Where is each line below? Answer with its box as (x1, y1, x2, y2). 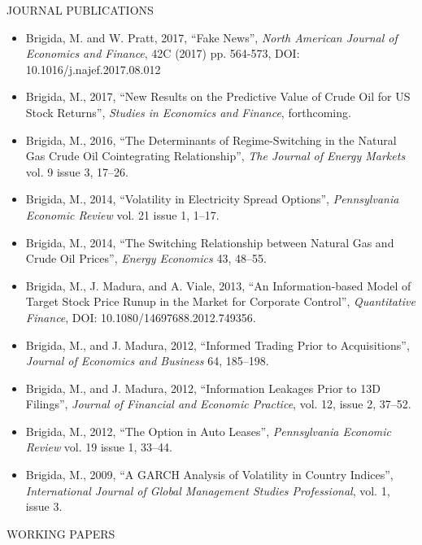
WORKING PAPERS (7, 525, 115, 542)
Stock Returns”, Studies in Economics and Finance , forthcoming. (25, 103, 351, 120)
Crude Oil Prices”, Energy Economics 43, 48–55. (25, 250, 267, 267)
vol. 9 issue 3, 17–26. (25, 163, 128, 180)
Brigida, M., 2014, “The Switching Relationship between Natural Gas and (25, 233, 394, 251)
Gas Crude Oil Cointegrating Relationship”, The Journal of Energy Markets (25, 147, 406, 164)
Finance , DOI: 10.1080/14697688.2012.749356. (25, 308, 256, 325)
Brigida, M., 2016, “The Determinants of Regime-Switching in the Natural (25, 131, 397, 148)
